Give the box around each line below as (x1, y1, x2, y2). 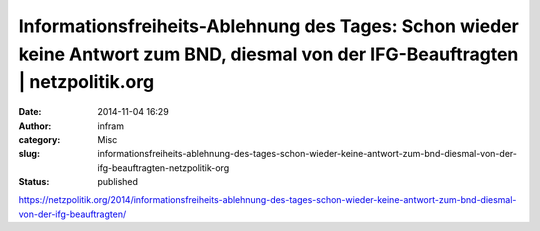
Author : (18, 120, 52, 132)
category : (18, 133, 61, 145)
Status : (18, 176, 50, 188)
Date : (18, 106, 42, 118)
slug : (18, 148, 40, 160)
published (97, 176, 139, 188)
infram (97, 120, 125, 132)
